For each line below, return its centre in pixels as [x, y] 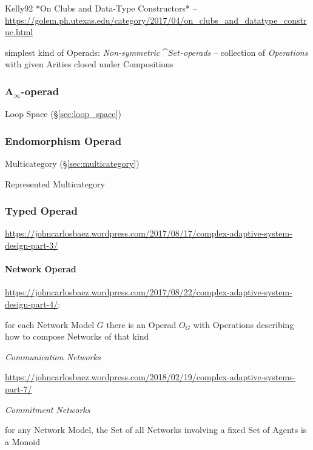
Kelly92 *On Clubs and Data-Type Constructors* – [101, 8]
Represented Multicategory [55, 183]
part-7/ [19, 388]
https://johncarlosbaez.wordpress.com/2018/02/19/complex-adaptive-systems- [150, 377]
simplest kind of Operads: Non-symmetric [82, 52]
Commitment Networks [48, 409]
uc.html [19, 32]
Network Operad [41, 269]
